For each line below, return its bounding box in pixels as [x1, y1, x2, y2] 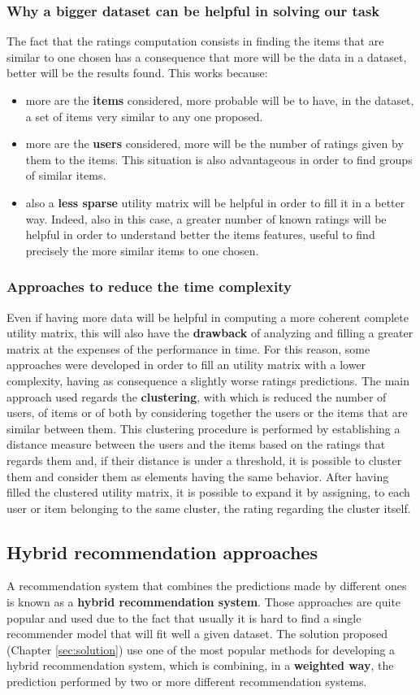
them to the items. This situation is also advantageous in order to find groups [25, 150, 413, 167]
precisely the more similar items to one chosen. [25, 241, 259, 258]
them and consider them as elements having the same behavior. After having [6, 467, 389, 484]
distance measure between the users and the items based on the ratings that [6, 436, 386, 453]
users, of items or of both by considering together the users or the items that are [6, 404, 408, 421]
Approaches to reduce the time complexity [6, 276, 292, 297]
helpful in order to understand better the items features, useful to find [25, 226, 375, 243]
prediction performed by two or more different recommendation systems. [6, 673, 367, 690]
